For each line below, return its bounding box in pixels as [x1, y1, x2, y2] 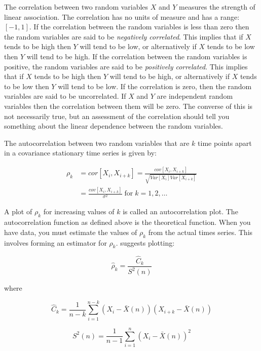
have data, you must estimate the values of [4, 226, 137, 237]
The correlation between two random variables [4, 2, 148, 12]
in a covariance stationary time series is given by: [4, 147, 157, 158]
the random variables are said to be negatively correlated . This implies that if [4, 31, 243, 42]
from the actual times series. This [148, 226, 253, 237]
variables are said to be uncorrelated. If [4, 91, 126, 101]
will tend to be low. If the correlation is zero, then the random [58, 81, 252, 91]
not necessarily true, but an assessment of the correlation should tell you [4, 110, 230, 121]
